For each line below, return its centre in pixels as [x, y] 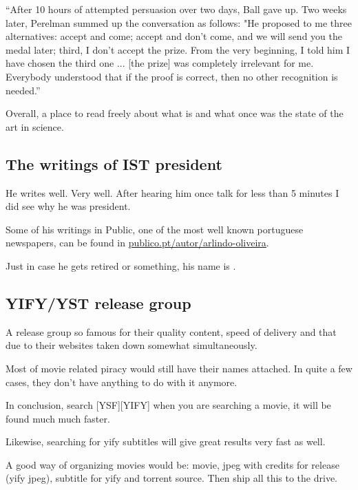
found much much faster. [58, 418]
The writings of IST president [114, 163]
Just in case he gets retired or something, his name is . [121, 265]
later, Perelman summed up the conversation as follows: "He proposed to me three [179, 22]
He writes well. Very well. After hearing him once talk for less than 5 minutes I [172, 192]
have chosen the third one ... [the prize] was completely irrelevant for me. [160, 63]
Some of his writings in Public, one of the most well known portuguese [155, 229]
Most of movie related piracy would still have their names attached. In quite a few [179, 368]
